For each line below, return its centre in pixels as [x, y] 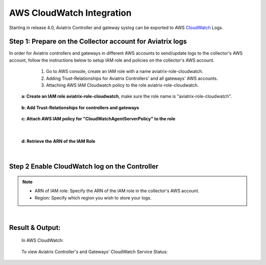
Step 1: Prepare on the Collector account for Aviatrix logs [98, 42]
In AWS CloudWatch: [43, 240]
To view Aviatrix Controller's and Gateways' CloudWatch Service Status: [95, 252]
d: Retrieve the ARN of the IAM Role [58, 141]
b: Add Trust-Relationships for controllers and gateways [80, 107]
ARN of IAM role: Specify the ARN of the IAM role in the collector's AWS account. [117, 191]
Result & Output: [35, 227]
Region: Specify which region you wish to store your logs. [93, 198]
